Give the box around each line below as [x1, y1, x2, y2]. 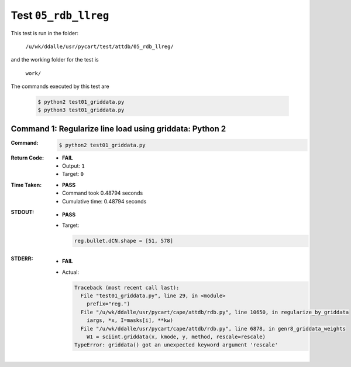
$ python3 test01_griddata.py [37, 107, 125, 114]
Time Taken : [11, 181, 42, 188]
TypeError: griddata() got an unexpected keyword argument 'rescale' [74, 342, 278, 348]
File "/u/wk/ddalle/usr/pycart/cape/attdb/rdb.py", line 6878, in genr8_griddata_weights [80, 325, 346, 332]
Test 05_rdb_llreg [11, 9, 109, 22]
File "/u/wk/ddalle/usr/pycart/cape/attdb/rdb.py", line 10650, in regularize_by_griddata [80, 308, 349, 315]
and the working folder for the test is [11, 56, 99, 63]
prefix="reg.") [87, 301, 130, 307]
